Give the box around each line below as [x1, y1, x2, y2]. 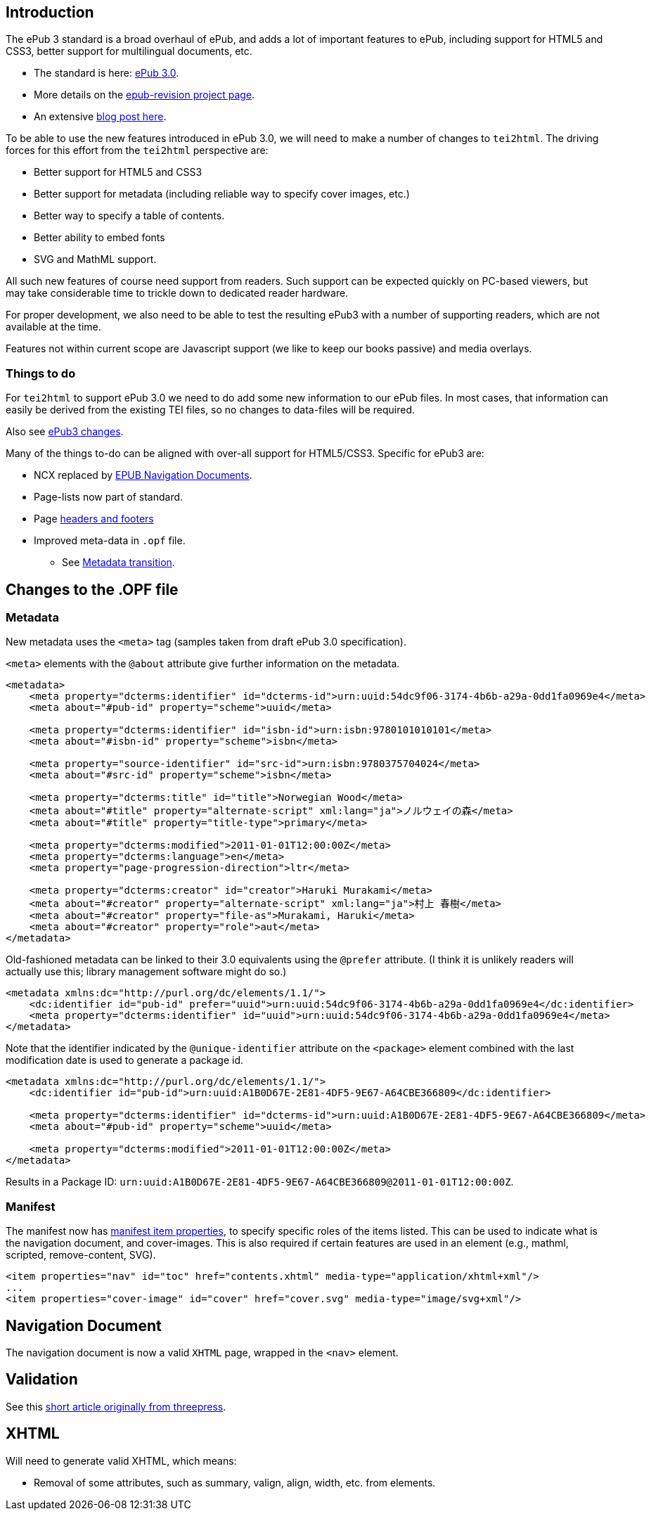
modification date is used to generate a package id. [6, 1054, 244, 1067]
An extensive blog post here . [34, 110, 167, 123]
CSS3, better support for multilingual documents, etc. [6, 45, 252, 58]
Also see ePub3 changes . [6, 425, 124, 438]
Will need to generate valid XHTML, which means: [6, 1454, 237, 1467]
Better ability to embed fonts [34, 231, 165, 244]
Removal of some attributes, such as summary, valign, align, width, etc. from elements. [34, 1476, 436, 1489]
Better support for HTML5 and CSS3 [34, 166, 202, 179]
